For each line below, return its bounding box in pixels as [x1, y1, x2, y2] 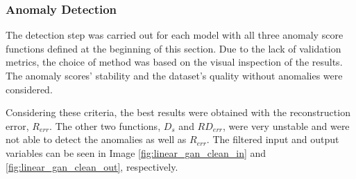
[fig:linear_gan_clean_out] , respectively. [6, 159, 178, 173]
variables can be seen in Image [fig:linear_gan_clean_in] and [6, 145, 266, 160]
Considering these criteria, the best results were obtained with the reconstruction [6, 105, 350, 120]
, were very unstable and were [223, 118, 350, 133]
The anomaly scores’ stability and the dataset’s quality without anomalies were [6, 68, 343, 82]
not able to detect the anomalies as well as [6, 132, 187, 147]
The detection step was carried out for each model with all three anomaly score [6, 28, 344, 42]
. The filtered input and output [206, 132, 339, 147]
